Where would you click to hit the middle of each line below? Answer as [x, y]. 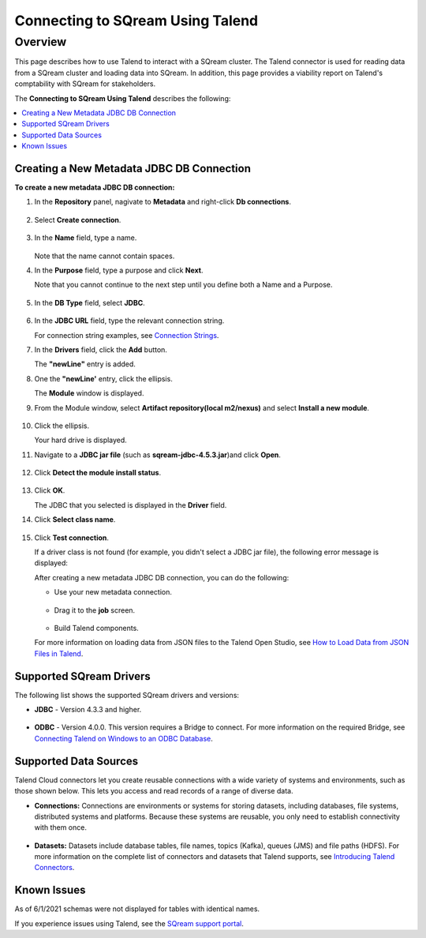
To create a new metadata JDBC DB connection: [95, 188]
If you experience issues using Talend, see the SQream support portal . [129, 923]
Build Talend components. [97, 628]
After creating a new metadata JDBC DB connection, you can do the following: [162, 577]
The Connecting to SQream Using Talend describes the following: [123, 98]
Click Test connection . [72, 538]
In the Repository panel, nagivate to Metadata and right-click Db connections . [163, 202]
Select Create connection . [78, 219]
